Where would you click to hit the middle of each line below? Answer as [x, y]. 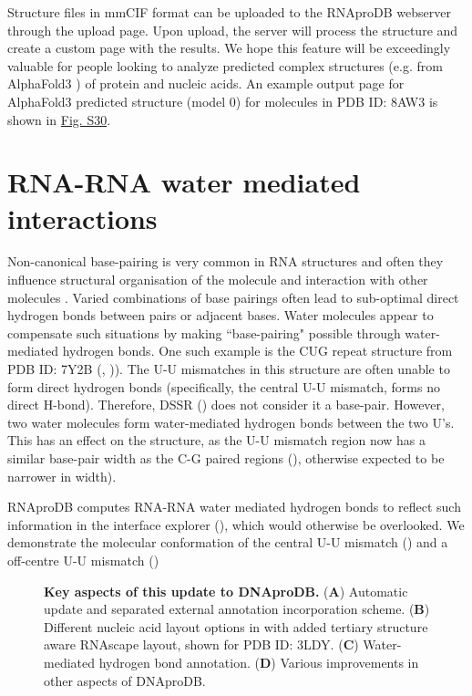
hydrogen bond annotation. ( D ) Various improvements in [259, 662]
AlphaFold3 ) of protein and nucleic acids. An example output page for [206, 83]
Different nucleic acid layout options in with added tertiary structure [236, 626]
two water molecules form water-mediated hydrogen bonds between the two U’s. [231, 422]
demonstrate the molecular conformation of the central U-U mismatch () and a [228, 542]
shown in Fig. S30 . [59, 119]
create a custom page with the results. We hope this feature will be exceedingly [229, 48]
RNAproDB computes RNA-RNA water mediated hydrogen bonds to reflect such [234, 507]
